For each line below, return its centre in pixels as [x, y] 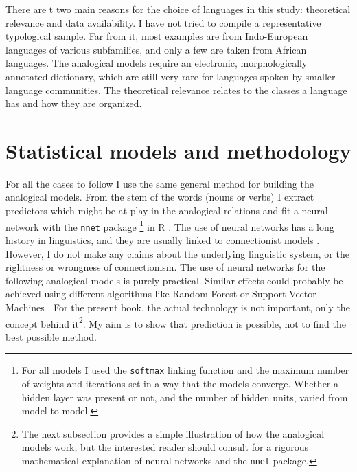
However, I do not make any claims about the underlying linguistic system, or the [177, 253]
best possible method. [51, 336]
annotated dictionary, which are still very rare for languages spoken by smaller [171, 76]
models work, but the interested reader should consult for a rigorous [165, 447]
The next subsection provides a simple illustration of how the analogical [173, 433]
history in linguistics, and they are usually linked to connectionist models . [163, 239]
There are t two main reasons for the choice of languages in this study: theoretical [178, 9]
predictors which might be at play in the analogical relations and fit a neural [167, 211]
